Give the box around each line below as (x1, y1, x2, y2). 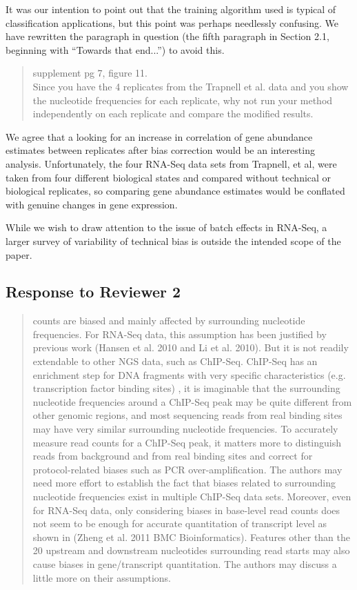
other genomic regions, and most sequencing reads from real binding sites (32, 408, 343, 422)
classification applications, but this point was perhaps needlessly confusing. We (6, 15, 338, 30)
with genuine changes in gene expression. (6, 197, 178, 211)
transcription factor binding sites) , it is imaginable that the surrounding (32, 381, 340, 395)
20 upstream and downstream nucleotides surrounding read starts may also (32, 543, 350, 558)
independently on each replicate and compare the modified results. (32, 106, 314, 121)
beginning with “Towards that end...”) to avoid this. (6, 42, 225, 57)
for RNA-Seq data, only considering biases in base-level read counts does (32, 502, 340, 517)
